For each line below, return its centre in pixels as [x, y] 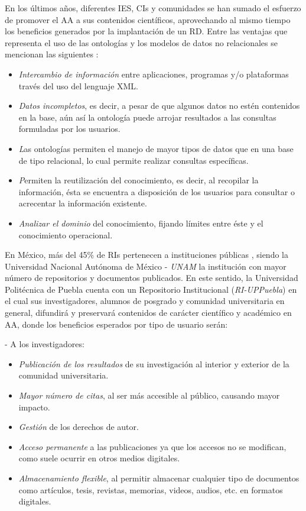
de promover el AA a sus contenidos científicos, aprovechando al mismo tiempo [148, 19]
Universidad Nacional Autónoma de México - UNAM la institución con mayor [146, 266]
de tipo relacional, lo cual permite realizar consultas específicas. [134, 160]
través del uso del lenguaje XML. [79, 85]
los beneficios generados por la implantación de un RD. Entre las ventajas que [146, 31]
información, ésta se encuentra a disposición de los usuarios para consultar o [157, 191]
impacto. [34, 407]
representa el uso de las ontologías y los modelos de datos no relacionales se [141, 42]
